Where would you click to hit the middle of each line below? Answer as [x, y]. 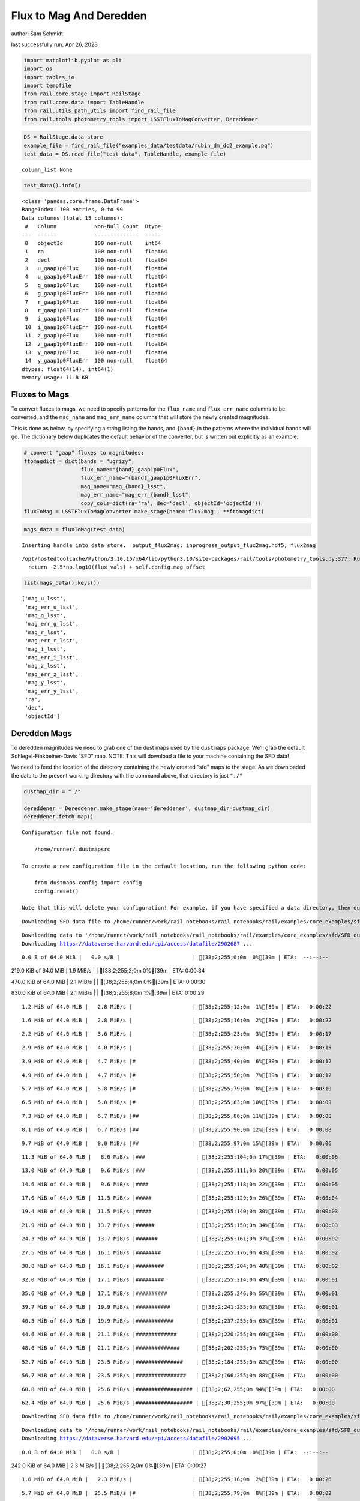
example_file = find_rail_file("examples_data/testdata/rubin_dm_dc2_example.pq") [149, 145]
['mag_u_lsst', [44, 599]
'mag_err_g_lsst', [52, 624]
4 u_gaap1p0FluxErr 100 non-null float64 [96, 277]
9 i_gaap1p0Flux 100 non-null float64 [96, 319]
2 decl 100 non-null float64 [96, 260]
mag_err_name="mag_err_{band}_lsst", [136, 495]
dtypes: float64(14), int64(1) [68, 369]
